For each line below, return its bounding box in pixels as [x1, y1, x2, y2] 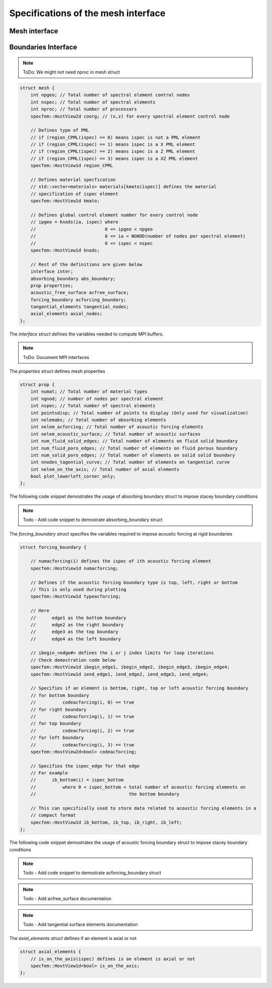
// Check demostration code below [30, 657, 116, 663]
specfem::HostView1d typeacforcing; [30, 594, 121, 600]
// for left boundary [30, 735, 84, 741]
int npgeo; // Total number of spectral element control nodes [30, 92, 190, 98]
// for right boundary [30, 707, 87, 712]
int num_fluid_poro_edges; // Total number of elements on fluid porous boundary [30, 445, 238, 451]
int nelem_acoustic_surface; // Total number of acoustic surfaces [30, 431, 201, 437]
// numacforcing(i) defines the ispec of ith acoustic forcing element [30, 558, 212, 564]
